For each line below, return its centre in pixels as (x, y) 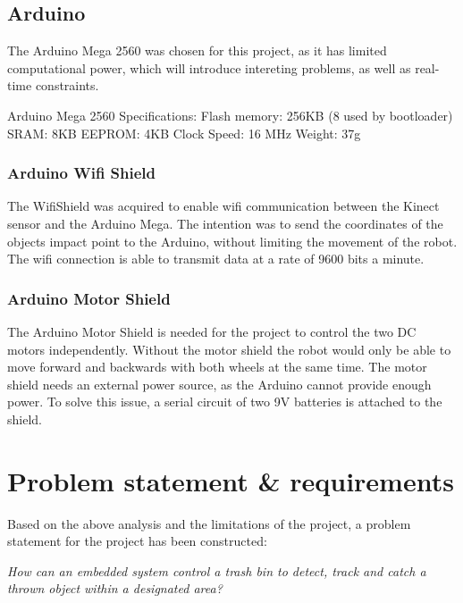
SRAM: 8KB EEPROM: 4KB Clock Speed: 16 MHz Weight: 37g (184, 133)
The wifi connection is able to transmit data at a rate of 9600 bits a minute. (216, 259)
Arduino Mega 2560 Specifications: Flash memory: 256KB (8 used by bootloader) (230, 115)
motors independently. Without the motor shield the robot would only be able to (229, 349)
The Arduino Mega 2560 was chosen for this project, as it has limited (197, 50)
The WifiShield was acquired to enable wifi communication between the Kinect (223, 206)
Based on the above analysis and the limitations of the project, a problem (209, 523)
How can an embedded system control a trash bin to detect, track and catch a (217, 570)
